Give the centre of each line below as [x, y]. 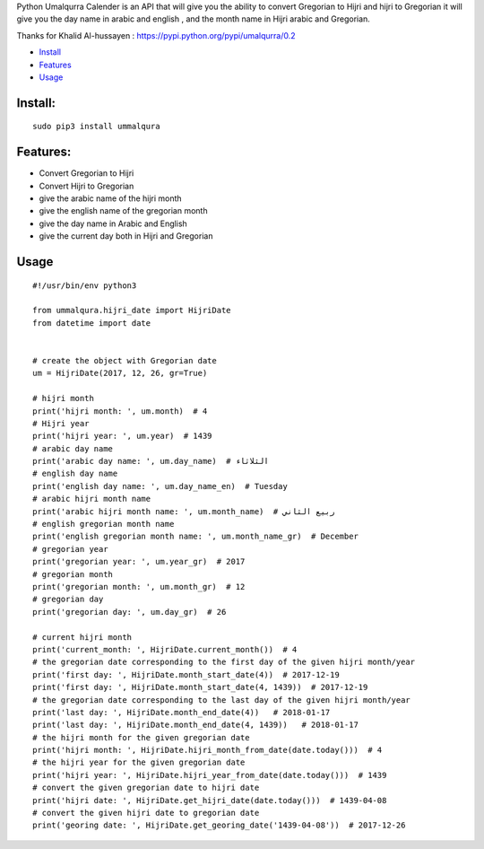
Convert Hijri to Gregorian [86, 186]
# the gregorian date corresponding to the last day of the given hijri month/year [222, 700]
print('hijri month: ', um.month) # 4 [120, 411]
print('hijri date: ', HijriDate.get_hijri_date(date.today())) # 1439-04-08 [210, 800]
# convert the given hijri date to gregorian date [146, 813]
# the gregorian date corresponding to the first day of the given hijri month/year [224, 662]
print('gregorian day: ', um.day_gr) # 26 [130, 612]
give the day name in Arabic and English [113, 223]
